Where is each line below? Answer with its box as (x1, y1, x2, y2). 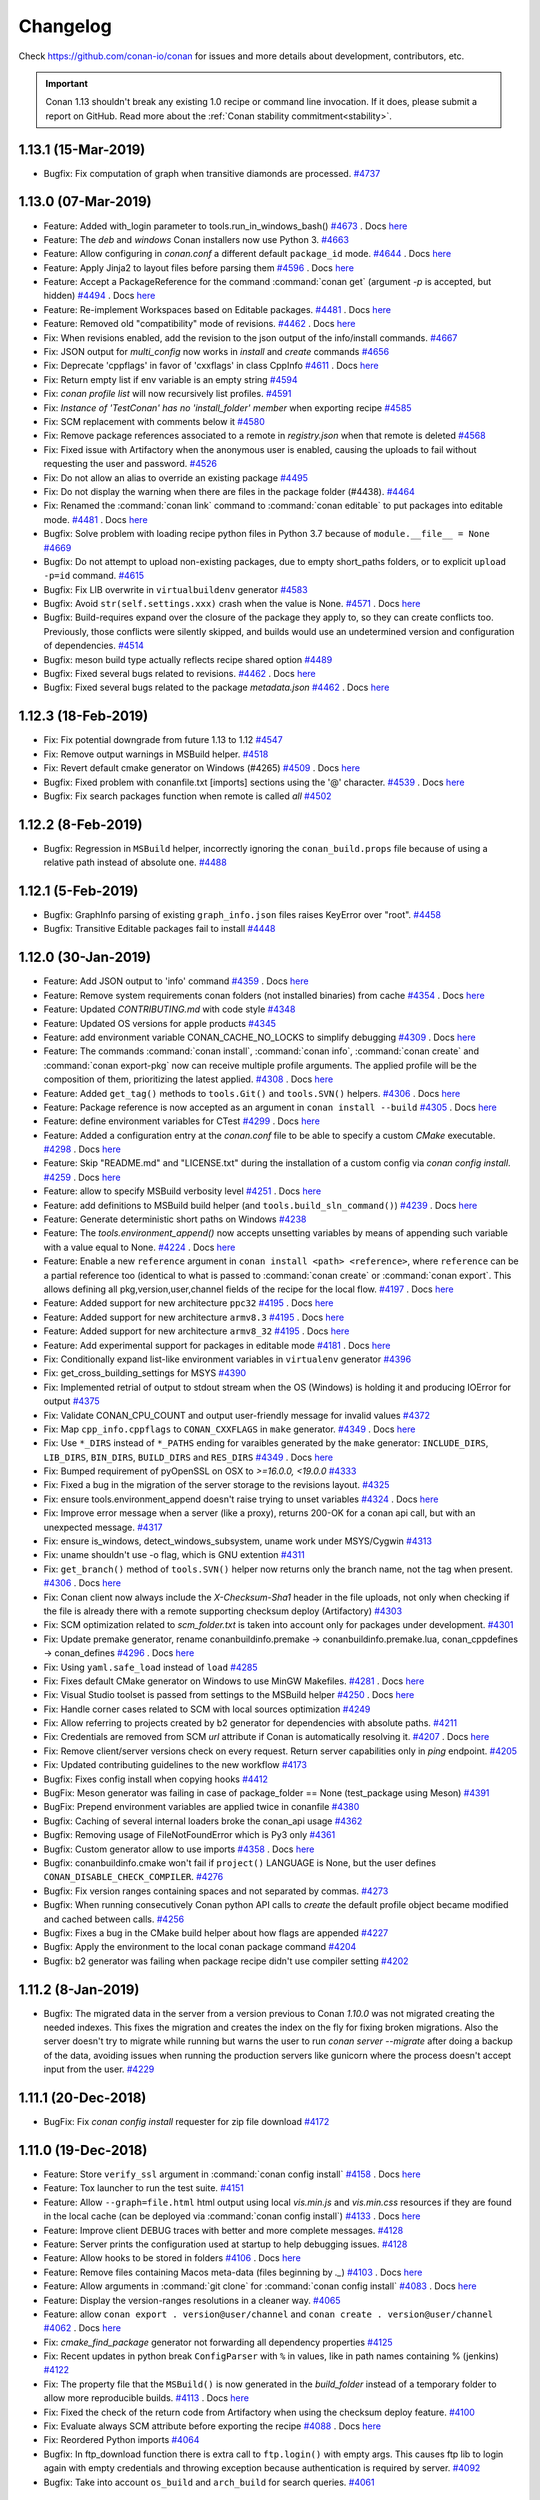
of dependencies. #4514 (43, 640, 145, 652)
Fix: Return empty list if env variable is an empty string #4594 (43, 373, 299, 385)
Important (45, 77, 89, 89)
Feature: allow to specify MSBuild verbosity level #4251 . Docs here (43, 1185, 322, 1197)
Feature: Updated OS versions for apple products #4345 (43, 1017, 277, 1029)
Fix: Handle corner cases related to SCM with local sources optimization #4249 (43, 1703, 371, 1715)
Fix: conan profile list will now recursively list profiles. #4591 (43, 388, 292, 400)
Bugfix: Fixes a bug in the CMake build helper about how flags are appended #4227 (43, 1926, 389, 1939)
